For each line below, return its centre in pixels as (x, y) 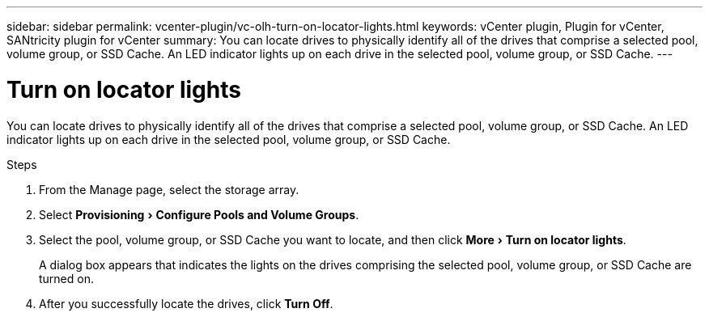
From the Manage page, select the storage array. (169, 189)
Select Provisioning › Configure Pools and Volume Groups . (199, 214)
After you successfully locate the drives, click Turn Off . (186, 303)
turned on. (66, 278)
